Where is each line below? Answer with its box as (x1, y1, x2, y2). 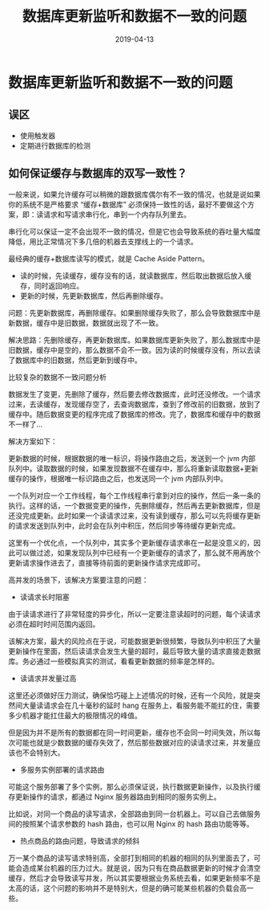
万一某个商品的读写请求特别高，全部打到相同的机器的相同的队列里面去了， (8, 853, 254, 863)
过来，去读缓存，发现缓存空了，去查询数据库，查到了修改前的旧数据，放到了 (8, 399, 261, 409)
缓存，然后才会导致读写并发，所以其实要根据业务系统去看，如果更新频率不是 (8, 873, 261, 883)
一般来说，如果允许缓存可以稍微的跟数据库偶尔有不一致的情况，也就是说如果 (8, 190, 261, 199)
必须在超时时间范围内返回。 (8, 619, 100, 629)
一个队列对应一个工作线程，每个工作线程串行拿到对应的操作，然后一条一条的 (8, 491, 261, 500)
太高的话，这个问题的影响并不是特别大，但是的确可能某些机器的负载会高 (8, 883, 247, 892)
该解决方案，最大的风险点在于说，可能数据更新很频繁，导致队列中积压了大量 (8, 636, 261, 646)
